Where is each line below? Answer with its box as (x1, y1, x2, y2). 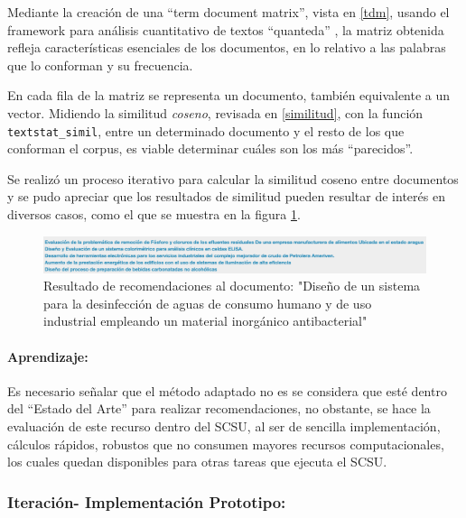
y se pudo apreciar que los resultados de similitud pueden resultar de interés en (7, 187, 445, 206)
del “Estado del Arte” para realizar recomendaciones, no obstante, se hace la (7, 399, 431, 418)
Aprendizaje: (7, 347, 89, 365)
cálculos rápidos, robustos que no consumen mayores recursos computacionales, (7, 434, 444, 453)
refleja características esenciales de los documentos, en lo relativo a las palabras (7, 38, 446, 57)
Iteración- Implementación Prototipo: (7, 490, 286, 513)
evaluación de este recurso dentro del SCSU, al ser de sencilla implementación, (7, 416, 441, 435)
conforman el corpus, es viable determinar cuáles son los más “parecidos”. (7, 139, 414, 158)
